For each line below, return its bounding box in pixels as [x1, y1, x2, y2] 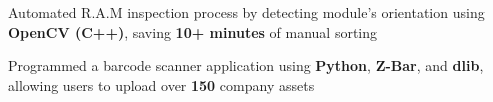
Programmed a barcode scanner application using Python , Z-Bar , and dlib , [8, 55, 484, 76]
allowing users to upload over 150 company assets [8, 74, 315, 95]
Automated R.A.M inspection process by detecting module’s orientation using [8, 2, 485, 22]
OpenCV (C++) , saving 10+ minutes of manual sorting [8, 21, 378, 42]
